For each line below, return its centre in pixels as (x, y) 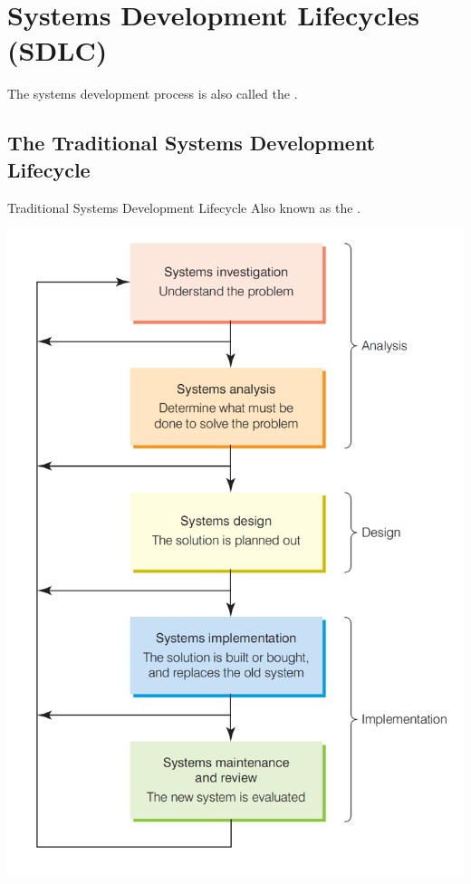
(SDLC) (58, 50)
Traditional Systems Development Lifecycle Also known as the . (184, 207)
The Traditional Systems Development (192, 143)
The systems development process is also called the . (153, 94)
